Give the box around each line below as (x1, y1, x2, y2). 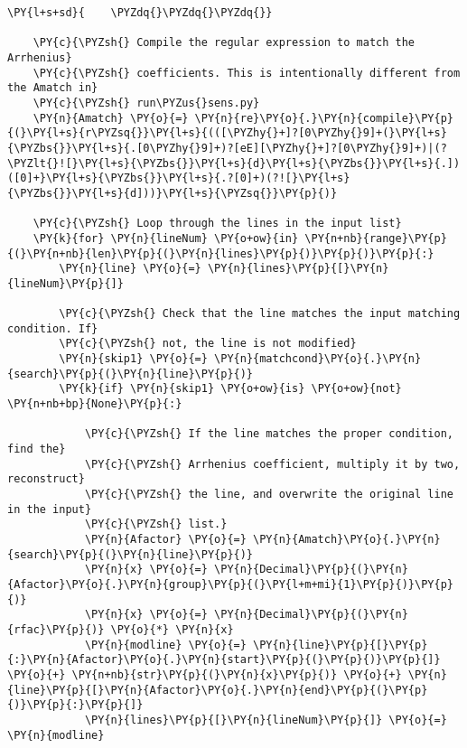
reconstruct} (7, 472, 85, 486)
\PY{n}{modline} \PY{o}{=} (84, 638, 247, 651)
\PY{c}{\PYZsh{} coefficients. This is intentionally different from (33, 66, 461, 79)
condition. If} (7, 322, 98, 335)
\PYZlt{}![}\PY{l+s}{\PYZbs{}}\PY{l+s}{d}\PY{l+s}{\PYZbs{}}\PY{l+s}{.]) (7, 156, 461, 170)
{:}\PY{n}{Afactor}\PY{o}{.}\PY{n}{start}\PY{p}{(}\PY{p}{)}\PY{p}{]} (7, 653, 441, 667)
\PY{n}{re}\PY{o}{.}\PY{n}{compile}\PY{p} (194, 111, 453, 125)
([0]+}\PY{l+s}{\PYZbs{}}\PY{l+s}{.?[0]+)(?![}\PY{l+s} (7, 172, 350, 185)
